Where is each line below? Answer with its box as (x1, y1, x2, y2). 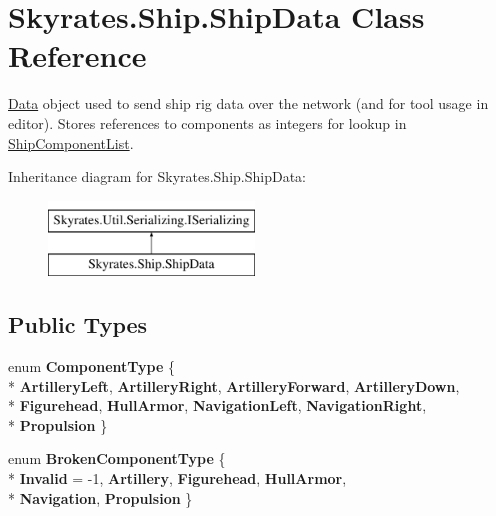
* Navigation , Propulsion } (8, 487, 193, 508)
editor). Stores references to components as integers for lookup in (8, 112, 407, 133)
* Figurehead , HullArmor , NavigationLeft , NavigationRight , (8, 395, 427, 416)
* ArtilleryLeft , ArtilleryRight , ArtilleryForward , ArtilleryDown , (8, 375, 460, 396)
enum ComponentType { (8, 356, 176, 377)
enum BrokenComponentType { (8, 448, 226, 469)
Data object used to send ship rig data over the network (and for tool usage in (8, 93, 489, 114)
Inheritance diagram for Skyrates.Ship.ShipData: (8, 166, 307, 187)
